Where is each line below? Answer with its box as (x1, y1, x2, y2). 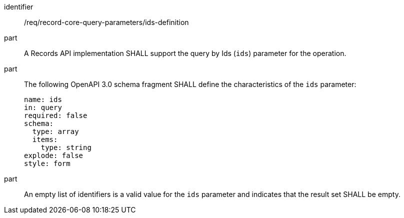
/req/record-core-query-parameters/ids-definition (24, 18, 189, 26)
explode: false (24, 151, 83, 159)
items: (32, 135, 58, 143)
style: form (24, 159, 70, 167)
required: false (24, 111, 87, 119)
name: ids (24, 95, 62, 103)
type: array (32, 127, 79, 135)
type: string (40, 143, 91, 151)
